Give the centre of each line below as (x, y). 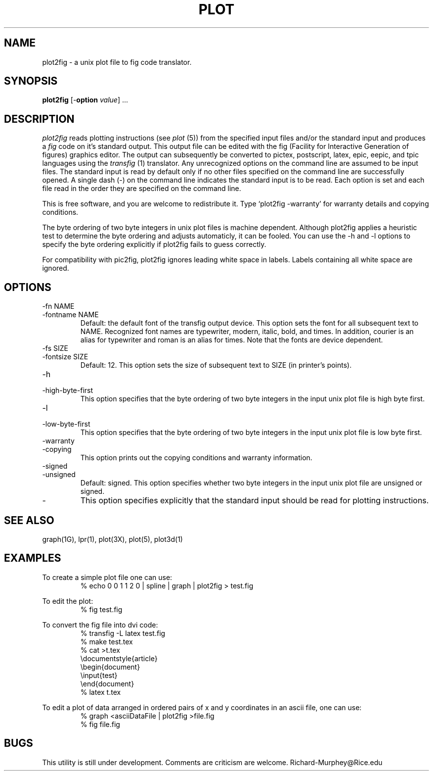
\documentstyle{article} (119, 658)
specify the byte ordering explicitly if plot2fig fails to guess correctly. (154, 244)
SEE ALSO (29, 520)
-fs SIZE (55, 348)
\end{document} (107, 683)
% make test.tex (107, 641)
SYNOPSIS (31, 81)
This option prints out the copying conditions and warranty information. (196, 458)
